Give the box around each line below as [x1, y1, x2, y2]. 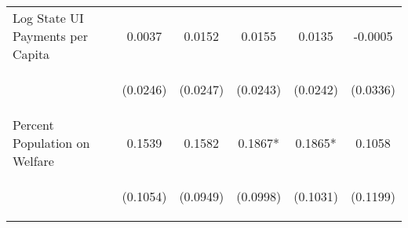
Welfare [13, 152, 54, 170]
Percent [13, 116, 54, 134]
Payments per [13, 27, 88, 45]
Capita [13, 45, 50, 63]
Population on [13, 134, 90, 152]
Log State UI [13, 9, 84, 27]
